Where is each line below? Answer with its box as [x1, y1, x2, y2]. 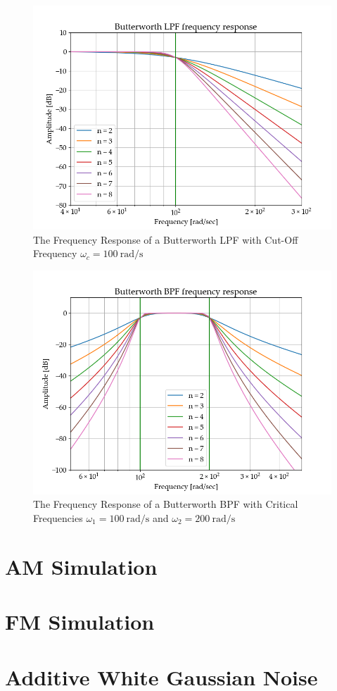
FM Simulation [5, 607, 155, 636]
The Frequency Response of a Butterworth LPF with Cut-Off [33, 232, 298, 247]
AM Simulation [5, 552, 158, 580]
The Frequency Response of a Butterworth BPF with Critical [33, 497, 298, 511]
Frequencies [33, 510, 83, 525]
